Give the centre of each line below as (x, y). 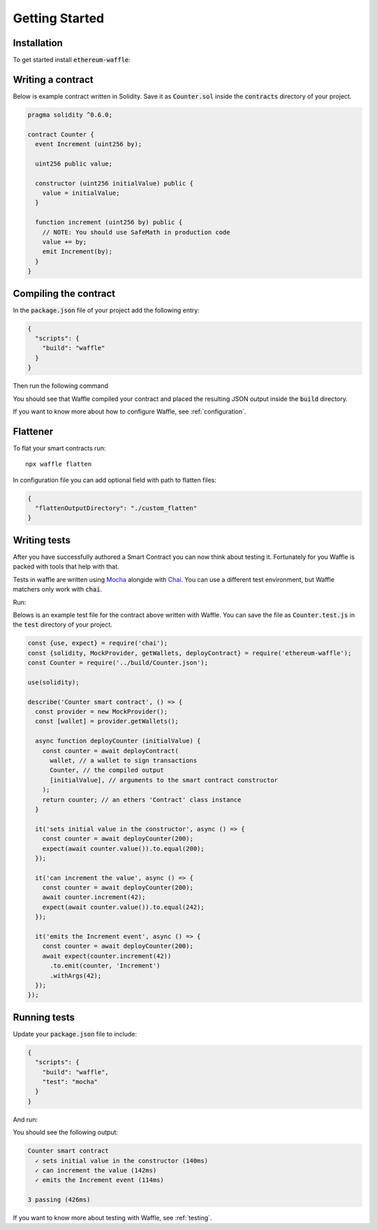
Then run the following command (60, 386)
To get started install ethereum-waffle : (72, 60)
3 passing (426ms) (59, 1200)
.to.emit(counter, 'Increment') (105, 966)
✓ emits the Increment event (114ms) (99, 1180)
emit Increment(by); (77, 252)
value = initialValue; (81, 193)
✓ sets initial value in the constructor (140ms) (122, 1161)
